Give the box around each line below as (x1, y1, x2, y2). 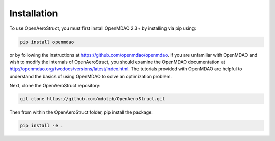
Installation (9, 8, 58, 19)
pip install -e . (20, 123, 64, 129)
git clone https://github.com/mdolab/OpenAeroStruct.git (20, 96, 166, 102)
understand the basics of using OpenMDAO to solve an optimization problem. (9, 73, 172, 79)
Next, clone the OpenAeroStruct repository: (9, 83, 101, 89)
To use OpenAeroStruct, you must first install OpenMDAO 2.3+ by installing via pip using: (9, 25, 196, 31)
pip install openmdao (20, 39, 74, 45)
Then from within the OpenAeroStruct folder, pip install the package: (9, 109, 153, 115)
